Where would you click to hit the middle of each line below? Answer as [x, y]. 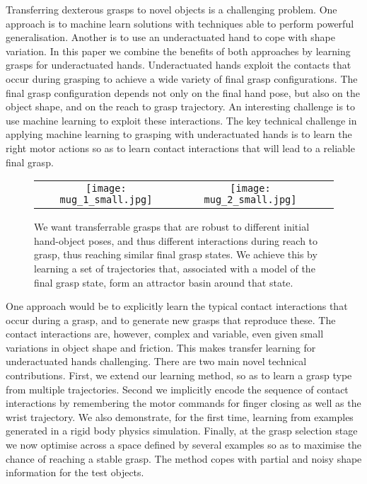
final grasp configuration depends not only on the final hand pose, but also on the [183, 92]
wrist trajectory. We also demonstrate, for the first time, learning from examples [180, 416]
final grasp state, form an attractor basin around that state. [164, 282]
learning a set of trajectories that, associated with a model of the [175, 268]
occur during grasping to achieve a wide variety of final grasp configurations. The [182, 78]
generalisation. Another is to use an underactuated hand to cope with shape [170, 37]
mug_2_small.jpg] [250, 200]
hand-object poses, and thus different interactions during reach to [176, 240]
